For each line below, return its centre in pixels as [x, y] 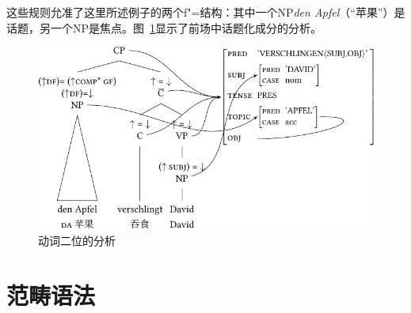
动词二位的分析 [77, 241]
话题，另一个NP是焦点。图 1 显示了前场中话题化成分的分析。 [164, 27]
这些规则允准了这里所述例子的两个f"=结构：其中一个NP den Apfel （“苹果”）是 [206, 12]
